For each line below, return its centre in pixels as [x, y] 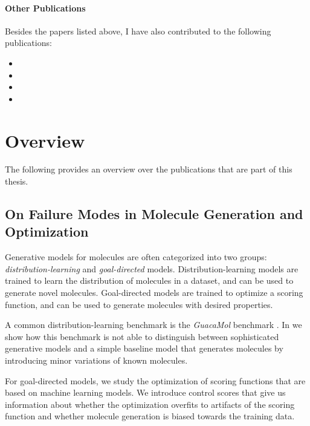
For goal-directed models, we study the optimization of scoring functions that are [155, 380]
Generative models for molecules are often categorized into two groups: [136, 257]
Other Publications [45, 8]
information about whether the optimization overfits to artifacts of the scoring [150, 404]
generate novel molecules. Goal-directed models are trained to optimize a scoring [154, 293]
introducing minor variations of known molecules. [96, 360]
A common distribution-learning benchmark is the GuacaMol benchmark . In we [153, 325]
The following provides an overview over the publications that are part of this [149, 169]
